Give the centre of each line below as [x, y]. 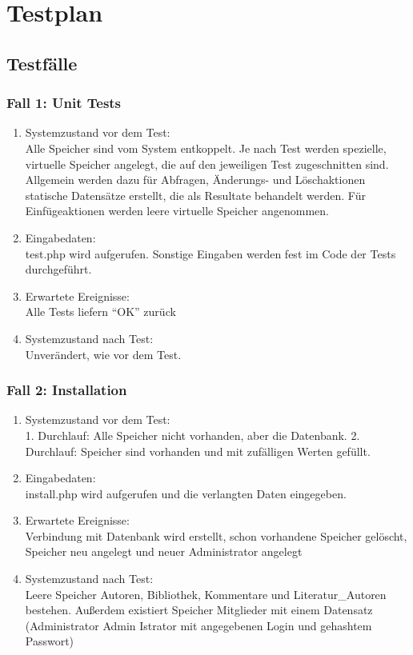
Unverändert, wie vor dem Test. [103, 354]
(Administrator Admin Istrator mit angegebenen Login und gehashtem [198, 625]
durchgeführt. [58, 269]
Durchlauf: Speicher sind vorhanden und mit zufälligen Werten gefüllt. [198, 451]
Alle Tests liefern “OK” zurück [100, 312]
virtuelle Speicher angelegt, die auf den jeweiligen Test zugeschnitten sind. [207, 164]
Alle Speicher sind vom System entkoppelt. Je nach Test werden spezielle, [206, 148]
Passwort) [50, 641]
